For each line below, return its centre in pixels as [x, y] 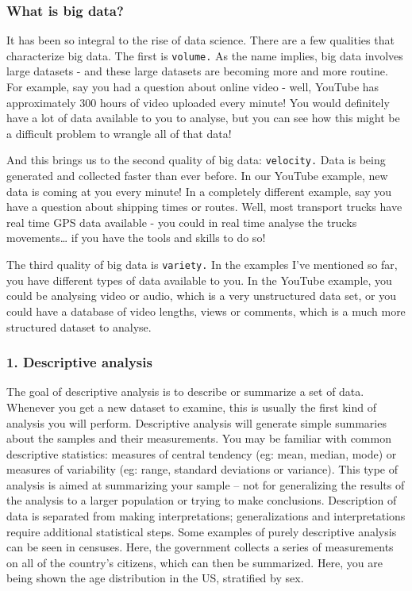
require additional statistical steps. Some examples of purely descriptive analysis [202, 531]
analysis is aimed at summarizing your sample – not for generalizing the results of [206, 484]
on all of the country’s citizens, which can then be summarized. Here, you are [195, 562]
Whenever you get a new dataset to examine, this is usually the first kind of [191, 407]
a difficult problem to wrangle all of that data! [119, 133]
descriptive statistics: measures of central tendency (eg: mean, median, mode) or [202, 453]
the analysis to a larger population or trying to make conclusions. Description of [202, 500]
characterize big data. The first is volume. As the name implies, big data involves [205, 55]
